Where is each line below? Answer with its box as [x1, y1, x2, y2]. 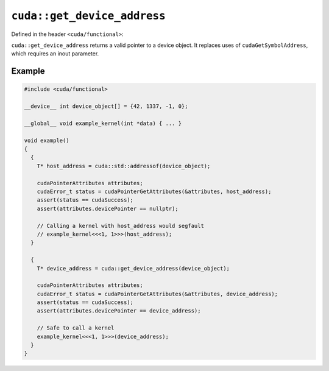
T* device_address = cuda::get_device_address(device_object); [37, 265, 230, 272]
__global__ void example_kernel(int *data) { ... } [24, 119, 182, 127]
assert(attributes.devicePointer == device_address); [37, 308, 201, 314]
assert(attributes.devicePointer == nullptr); [37, 205, 179, 212]
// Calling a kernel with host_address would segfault [37, 222, 204, 229]
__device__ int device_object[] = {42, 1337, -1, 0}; [24, 103, 188, 110]
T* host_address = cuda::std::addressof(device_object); [37, 162, 211, 169]
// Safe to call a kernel [37, 325, 115, 331]
